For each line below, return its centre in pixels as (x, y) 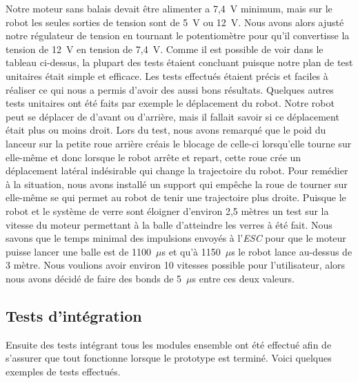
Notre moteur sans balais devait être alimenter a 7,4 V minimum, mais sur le (169, 8)
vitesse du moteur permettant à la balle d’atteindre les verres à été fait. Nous (169, 224)
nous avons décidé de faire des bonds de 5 (94, 278)
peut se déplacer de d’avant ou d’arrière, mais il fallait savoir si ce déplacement (172, 116)
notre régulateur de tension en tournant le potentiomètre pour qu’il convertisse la (178, 35)
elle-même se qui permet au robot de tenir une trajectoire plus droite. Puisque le (176, 197)
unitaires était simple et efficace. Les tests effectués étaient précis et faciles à (167, 75)
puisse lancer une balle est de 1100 (79, 251)
